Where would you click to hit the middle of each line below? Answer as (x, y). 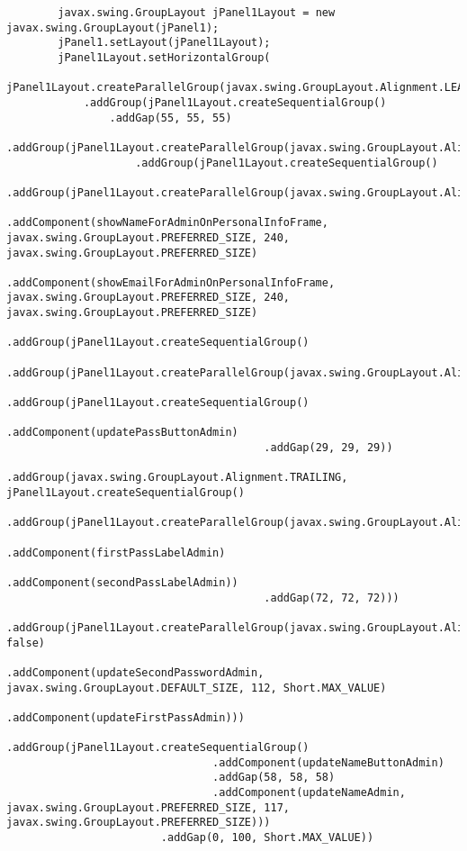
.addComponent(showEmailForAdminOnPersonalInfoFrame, (171, 282)
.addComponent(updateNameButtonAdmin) (328, 762)
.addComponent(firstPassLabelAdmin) (116, 552)
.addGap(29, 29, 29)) (328, 448)
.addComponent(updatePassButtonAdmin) (122, 433)
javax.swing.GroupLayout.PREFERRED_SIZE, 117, (148, 807)
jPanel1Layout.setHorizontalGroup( (164, 57)
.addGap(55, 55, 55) (171, 118)
